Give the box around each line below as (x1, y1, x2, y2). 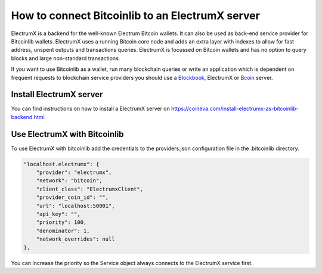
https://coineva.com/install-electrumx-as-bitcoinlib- (171, 105, 299, 113)
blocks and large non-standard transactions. (11, 54, 120, 62)
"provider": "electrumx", (36, 169, 112, 176)
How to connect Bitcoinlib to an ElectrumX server (11, 9, 261, 22)
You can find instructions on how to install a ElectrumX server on (11, 105, 170, 113)
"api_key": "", (36, 211, 80, 217)
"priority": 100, (36, 219, 87, 226)
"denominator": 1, (36, 227, 90, 234)
